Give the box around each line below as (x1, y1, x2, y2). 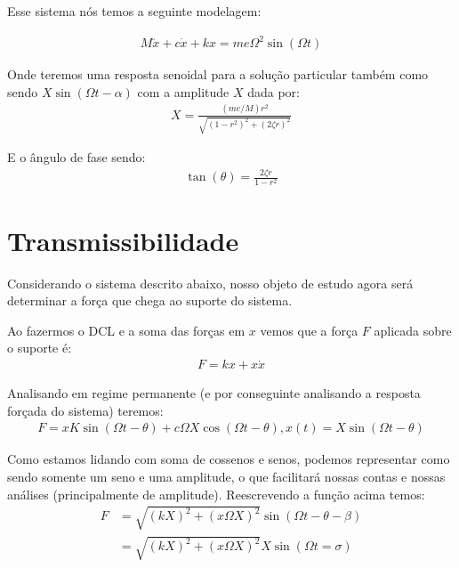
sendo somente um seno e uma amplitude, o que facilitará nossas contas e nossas (7, 467, 446, 485)
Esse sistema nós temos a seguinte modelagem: (7, 2, 262, 20)
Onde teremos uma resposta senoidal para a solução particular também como (7, 65, 429, 84)
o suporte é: (7, 338, 72, 357)
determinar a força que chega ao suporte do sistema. (7, 291, 293, 310)
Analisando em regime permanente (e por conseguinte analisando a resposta (7, 384, 421, 402)
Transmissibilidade (7, 222, 239, 258)
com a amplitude (137, 82, 229, 101)
